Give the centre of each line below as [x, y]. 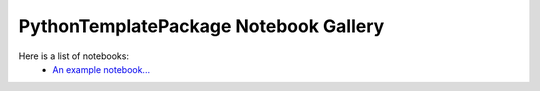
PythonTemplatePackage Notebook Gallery [201, 26]
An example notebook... [101, 69]
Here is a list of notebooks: [74, 56]
